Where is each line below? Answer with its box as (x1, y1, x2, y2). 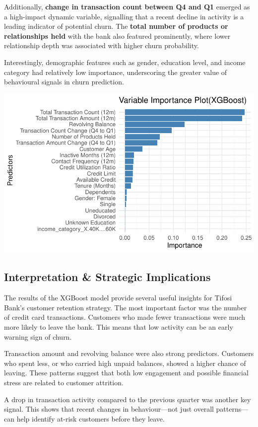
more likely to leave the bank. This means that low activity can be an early (4, 322, 233, 332)
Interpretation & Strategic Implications (4, 269, 211, 285)
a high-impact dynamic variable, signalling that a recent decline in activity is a (4, 11, 244, 21)
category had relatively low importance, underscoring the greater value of (4, 67, 227, 77)
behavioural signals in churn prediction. (4, 76, 124, 87)
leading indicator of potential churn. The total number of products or (4, 21, 228, 31)
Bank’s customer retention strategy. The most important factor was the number (4, 302, 247, 312)
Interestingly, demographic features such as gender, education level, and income (4, 57, 246, 67)
